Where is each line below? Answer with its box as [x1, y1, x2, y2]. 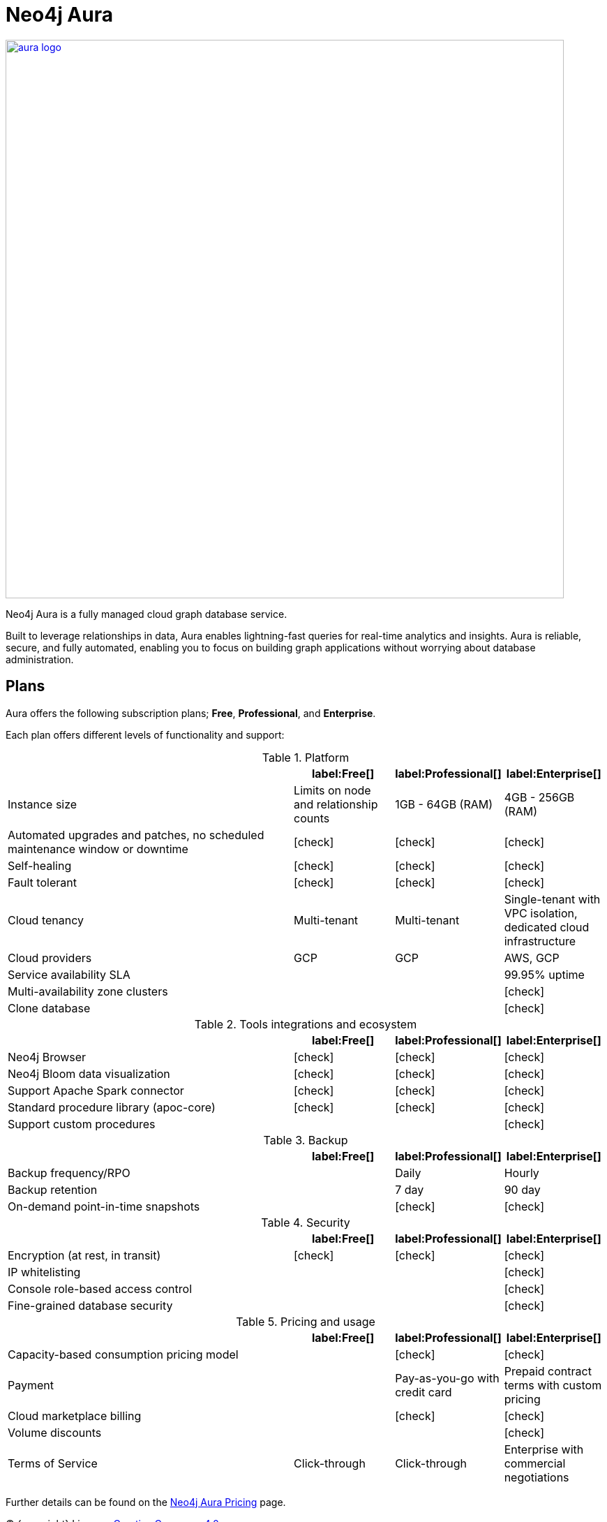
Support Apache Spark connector [8, 1083, 184, 1098]
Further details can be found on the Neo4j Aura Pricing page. [6, 1495, 286, 1508]
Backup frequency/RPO [8, 1165, 130, 1180]
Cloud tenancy [8, 913, 84, 927]
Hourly [504, 1165, 539, 1180]
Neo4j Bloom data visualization [8, 1066, 170, 1081]
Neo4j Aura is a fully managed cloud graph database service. [6, 607, 287, 620]
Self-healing [8, 858, 72, 873]
